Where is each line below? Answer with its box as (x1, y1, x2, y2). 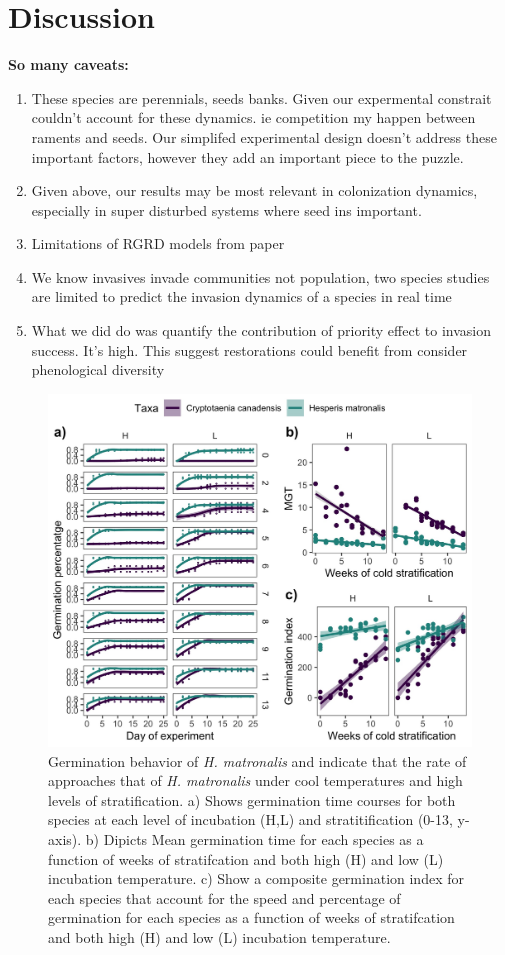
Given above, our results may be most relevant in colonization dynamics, (31, 180, 478, 201)
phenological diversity (31, 359, 165, 380)
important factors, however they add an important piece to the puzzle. (31, 146, 464, 167)
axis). (48, 829, 82, 849)
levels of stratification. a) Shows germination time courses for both (48, 789, 456, 810)
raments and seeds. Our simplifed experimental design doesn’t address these (31, 126, 497, 147)
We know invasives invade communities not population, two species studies (31, 266, 490, 287)
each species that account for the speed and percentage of (48, 887, 401, 908)
